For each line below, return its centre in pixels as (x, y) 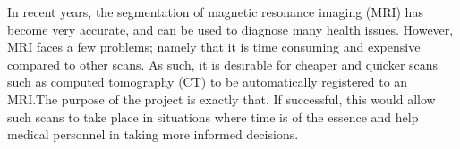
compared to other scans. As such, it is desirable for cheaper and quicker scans (223, 64)
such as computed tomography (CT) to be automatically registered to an (208, 82)
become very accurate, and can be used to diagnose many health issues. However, (230, 29)
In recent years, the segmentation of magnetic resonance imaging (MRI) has (215, 12)
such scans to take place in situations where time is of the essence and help (213, 116)
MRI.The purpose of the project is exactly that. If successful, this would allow (221, 99)
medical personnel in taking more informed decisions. (153, 134)
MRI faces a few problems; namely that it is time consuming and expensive (214, 47)
